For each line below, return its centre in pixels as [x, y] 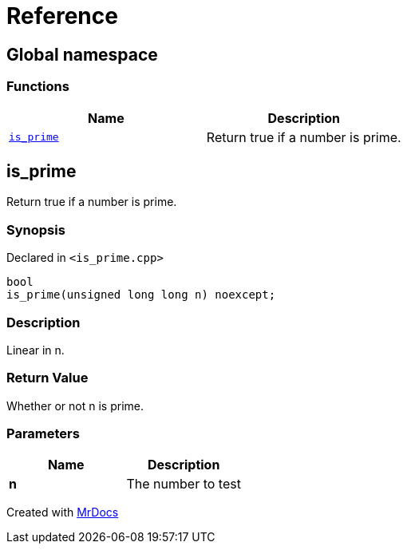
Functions [38, 87]
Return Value [47, 378]
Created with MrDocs [63, 512]
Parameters [43, 434]
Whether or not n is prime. [75, 406]
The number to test [184, 484]
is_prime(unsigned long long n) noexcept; [141, 295]
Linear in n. [36, 350]
